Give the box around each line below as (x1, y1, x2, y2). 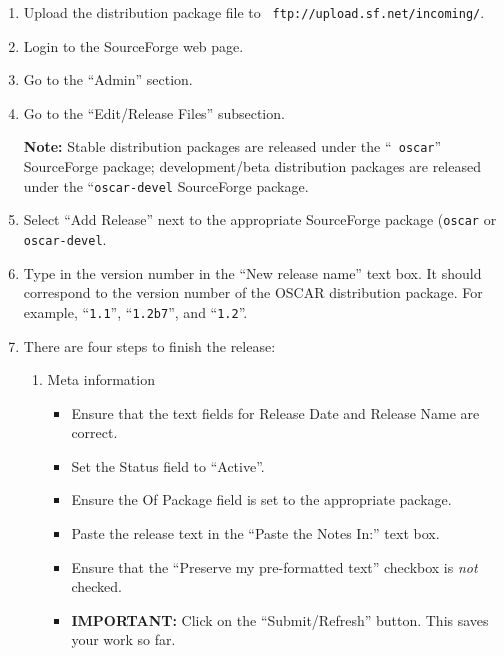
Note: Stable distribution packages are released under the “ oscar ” (23, 136, 442, 157)
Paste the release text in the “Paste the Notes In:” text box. (71, 523, 440, 544)
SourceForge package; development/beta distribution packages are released (23, 156, 481, 177)
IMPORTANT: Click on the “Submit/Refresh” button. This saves (71, 609, 489, 630)
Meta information (47, 369, 155, 390)
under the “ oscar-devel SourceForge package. (23, 175, 309, 196)
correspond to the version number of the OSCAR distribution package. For (23, 282, 483, 303)
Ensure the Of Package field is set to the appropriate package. (71, 489, 452, 510)
